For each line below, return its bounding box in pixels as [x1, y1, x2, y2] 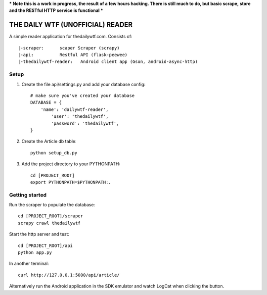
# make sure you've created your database [30, 93, 135, 98]
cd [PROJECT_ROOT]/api [18, 243, 73, 248]
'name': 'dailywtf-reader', [40, 106, 109, 112]
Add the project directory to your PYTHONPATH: [21, 161, 121, 167]
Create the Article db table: [21, 139, 77, 145]
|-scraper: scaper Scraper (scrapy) [18, 45, 120, 50]
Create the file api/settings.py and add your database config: [21, 81, 146, 87]
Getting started [9, 191, 47, 198]
